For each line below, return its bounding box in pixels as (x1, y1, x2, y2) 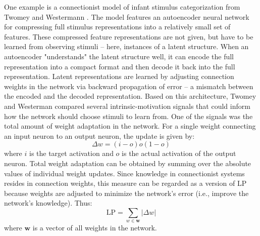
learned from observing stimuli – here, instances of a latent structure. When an (4, 41, 249, 52)
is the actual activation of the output (122, 148, 236, 159)
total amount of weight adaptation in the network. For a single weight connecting (4, 121, 256, 131)
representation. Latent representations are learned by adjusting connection (4, 71, 234, 82)
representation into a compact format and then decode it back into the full (4, 61, 235, 71)
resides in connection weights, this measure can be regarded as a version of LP (4, 178, 247, 188)
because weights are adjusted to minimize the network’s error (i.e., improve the (4, 187, 249, 198)
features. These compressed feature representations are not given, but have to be (4, 31, 253, 42)
